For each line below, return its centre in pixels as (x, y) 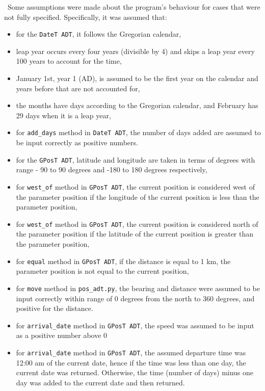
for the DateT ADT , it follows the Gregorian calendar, (99, 34)
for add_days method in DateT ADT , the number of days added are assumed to (138, 132)
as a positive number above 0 (62, 335)
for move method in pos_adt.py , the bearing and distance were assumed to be (138, 288)
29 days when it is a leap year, (63, 115)
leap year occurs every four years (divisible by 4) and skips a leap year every (135, 51)
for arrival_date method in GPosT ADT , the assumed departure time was (131, 352)
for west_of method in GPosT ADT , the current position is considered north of (137, 224)
